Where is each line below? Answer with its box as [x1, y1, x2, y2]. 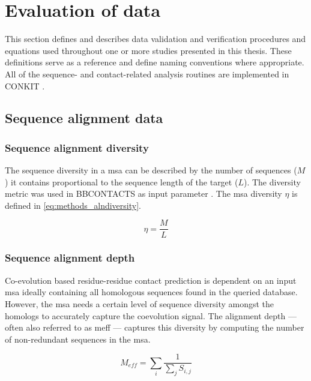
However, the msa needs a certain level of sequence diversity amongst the [5, 297, 274, 310]
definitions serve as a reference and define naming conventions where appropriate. [5, 56, 304, 68]
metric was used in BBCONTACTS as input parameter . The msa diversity [5, 187, 282, 200]
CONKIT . [5, 79, 45, 92]
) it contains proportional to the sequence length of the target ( [5, 175, 238, 188]
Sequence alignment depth [5, 250, 135, 265]
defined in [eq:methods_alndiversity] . [5, 199, 141, 211]
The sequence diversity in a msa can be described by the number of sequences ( [5, 164, 297, 176]
